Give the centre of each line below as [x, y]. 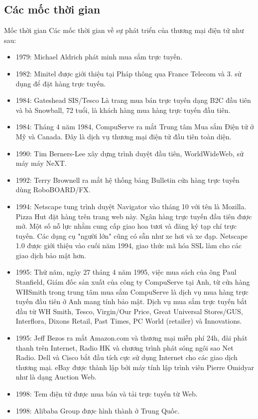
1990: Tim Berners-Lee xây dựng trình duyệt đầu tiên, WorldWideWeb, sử [129, 153]
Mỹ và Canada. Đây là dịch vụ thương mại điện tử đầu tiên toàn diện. [124, 136]
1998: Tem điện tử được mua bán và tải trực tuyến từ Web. [107, 394]
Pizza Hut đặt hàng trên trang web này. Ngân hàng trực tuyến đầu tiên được [134, 216]
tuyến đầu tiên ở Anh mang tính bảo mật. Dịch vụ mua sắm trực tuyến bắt [131, 301]
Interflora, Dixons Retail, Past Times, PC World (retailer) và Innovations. [129, 321]
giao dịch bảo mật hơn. [51, 255]
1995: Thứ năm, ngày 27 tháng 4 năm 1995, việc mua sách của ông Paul [126, 272]
